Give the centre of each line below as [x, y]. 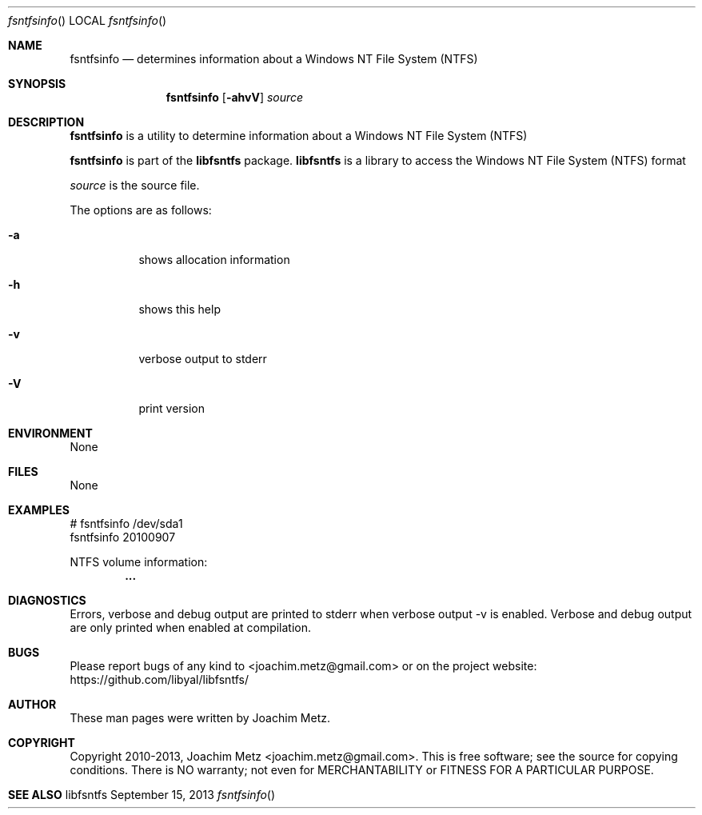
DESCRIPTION [46, 122]
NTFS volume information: [139, 562]
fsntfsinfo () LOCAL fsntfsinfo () [88, 20]
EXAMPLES [39, 510]
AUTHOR [32, 704]
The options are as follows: [141, 210]
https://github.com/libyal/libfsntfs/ [159, 679]
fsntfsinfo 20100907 [123, 537]
